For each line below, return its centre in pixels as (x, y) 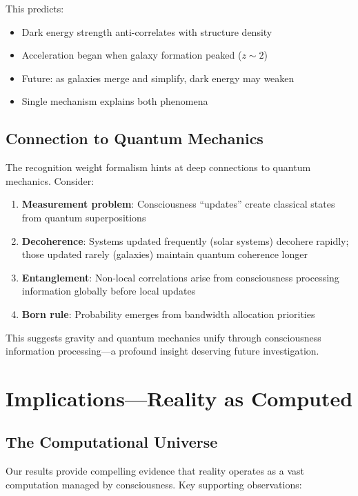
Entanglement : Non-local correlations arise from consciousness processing (180, 277)
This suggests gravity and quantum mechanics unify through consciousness (163, 337)
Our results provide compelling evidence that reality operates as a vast (155, 471)
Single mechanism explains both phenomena (115, 101)
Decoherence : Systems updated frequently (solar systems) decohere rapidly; (185, 240)
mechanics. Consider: (50, 180)
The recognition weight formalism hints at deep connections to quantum (158, 167)
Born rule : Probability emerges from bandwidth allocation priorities (168, 314)
